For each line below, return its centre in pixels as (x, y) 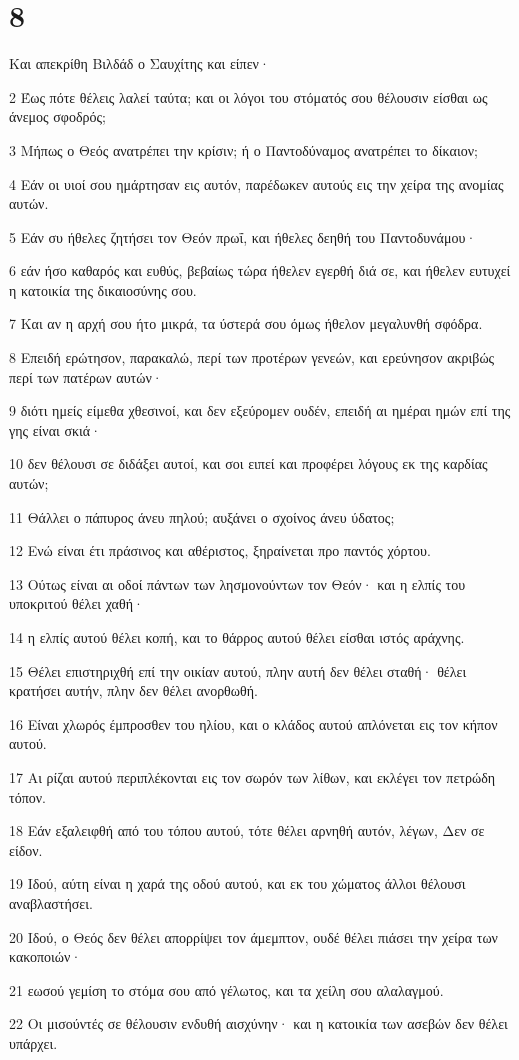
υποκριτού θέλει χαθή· (76, 603)
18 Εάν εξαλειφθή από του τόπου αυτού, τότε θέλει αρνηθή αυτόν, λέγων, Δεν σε (247, 830)
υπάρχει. (33, 1042)
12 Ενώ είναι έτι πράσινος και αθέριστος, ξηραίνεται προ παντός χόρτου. (220, 550)
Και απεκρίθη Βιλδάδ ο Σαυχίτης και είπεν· (139, 63)
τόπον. (27, 796)
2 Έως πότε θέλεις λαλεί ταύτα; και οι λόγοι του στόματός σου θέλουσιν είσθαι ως (248, 96)
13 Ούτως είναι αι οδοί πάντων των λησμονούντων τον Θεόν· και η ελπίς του (237, 583)
